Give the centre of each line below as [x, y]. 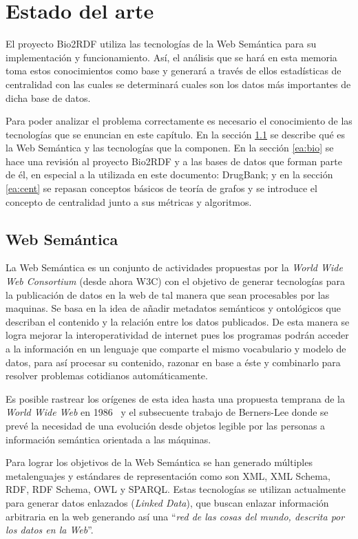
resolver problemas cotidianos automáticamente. [107, 376]
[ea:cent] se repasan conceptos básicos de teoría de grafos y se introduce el [161, 188]
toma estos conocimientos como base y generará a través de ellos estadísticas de [173, 71]
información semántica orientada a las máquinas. [108, 439]
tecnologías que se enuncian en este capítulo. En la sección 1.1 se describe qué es [176, 134]
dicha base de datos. [48, 97]
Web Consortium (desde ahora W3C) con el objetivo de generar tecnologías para [175, 281]
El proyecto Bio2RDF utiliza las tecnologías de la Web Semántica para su [161, 44]
